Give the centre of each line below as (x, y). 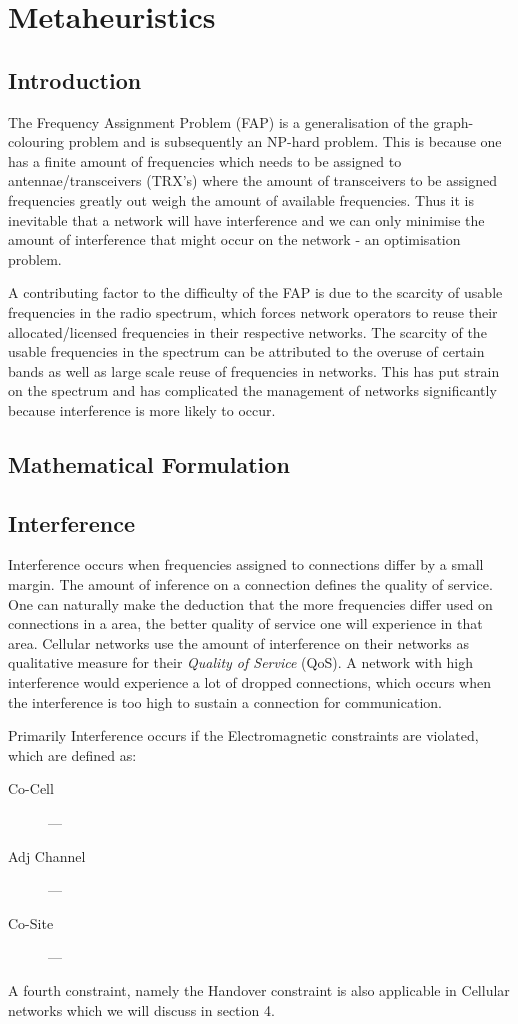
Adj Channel (47, 855)
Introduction (75, 79)
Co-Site (31, 922)
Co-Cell (31, 788)
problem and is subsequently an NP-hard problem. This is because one (285, 141)
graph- (453, 121)
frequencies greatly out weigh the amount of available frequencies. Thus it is (241, 199)
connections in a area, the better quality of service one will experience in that (245, 623)
